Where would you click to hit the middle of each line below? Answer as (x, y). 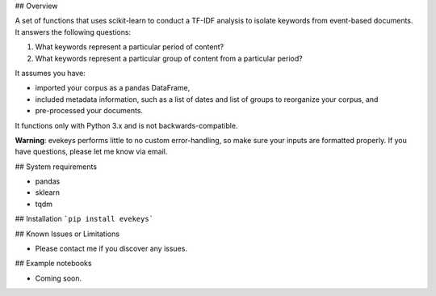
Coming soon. (59, 278)
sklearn (48, 192)
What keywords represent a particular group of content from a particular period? (169, 58)
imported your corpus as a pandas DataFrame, (113, 88)
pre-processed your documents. (89, 111)
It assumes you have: (50, 73)
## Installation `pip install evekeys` (84, 219)
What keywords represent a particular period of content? (130, 47)
